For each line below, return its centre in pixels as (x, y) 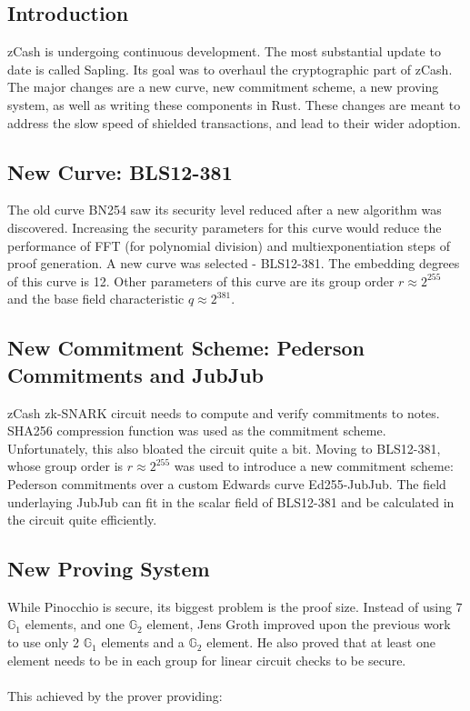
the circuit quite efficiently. (82, 520)
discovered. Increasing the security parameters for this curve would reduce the (225, 227)
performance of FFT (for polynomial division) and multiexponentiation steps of (229, 245)
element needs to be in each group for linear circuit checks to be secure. (207, 660)
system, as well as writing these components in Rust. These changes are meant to (234, 104)
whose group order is (65, 466)
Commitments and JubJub (135, 374)
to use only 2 (44, 642)
